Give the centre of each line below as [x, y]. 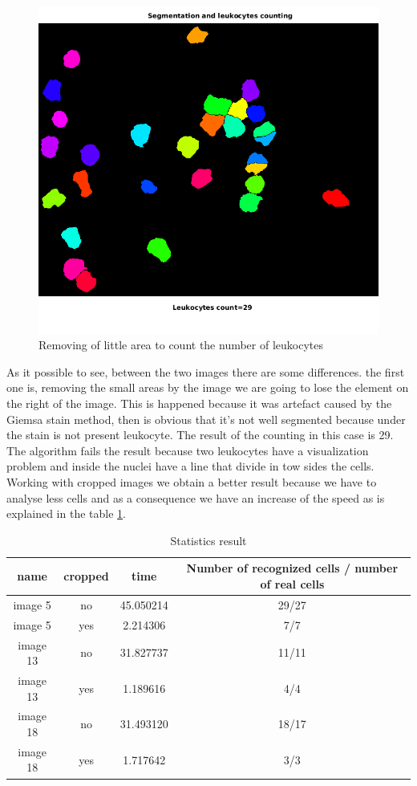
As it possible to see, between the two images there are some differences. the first [206, 371]
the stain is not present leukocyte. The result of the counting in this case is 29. [200, 435]
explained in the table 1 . [66, 513]
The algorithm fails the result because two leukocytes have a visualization [188, 450]
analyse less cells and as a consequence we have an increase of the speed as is [196, 497]
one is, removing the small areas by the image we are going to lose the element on [208, 387]
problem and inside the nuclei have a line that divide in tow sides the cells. [190, 466]
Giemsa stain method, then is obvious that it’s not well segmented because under [206, 419]
